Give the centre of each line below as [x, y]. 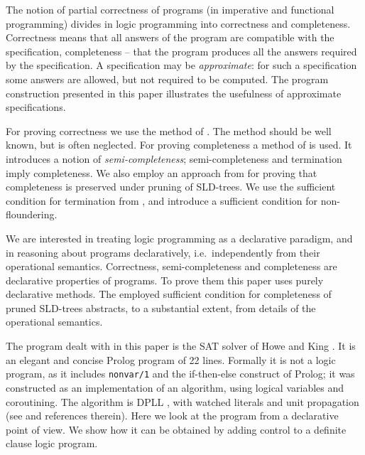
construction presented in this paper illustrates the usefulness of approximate [174, 93]
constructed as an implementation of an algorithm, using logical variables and [175, 387]
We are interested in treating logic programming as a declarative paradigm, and [179, 238]
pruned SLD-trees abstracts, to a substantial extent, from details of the [161, 307]
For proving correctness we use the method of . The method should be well [169, 130]
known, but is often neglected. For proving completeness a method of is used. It [179, 145]
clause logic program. [52, 443]
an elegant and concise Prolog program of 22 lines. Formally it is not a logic [171, 359]
